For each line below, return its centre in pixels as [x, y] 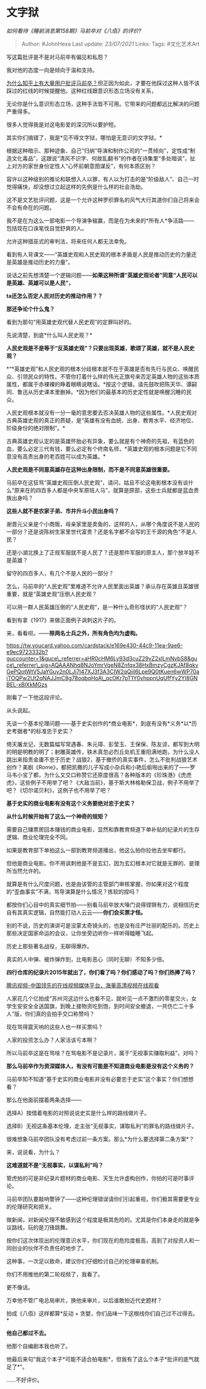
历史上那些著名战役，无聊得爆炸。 [49, 946]
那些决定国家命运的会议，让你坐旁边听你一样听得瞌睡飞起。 [82, 933]
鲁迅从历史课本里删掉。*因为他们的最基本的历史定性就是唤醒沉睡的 [102, 392]
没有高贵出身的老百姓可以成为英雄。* [59, 456]
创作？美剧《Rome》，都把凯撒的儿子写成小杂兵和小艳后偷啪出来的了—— [98, 767]
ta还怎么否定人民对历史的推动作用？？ [55, 296]
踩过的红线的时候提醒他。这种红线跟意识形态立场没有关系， [82, 90]
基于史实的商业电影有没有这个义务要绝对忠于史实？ [71, 803]
